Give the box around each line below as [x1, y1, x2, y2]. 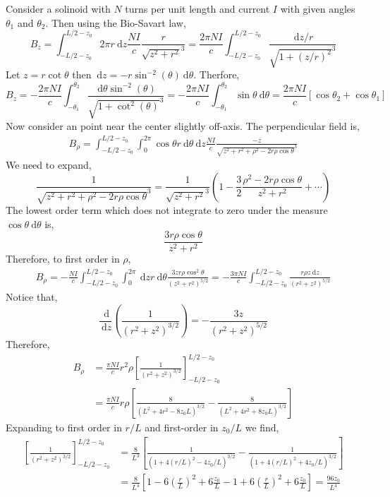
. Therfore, [193, 67, 240, 82]
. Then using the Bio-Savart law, [45, 15, 186, 30]
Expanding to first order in [6, 419, 122, 434]
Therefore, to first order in [6, 251, 120, 266]
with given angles [280, 1, 355, 16]
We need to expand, [6, 157, 92, 172]
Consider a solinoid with [6, 1, 111, 16]
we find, [245, 419, 279, 434]
